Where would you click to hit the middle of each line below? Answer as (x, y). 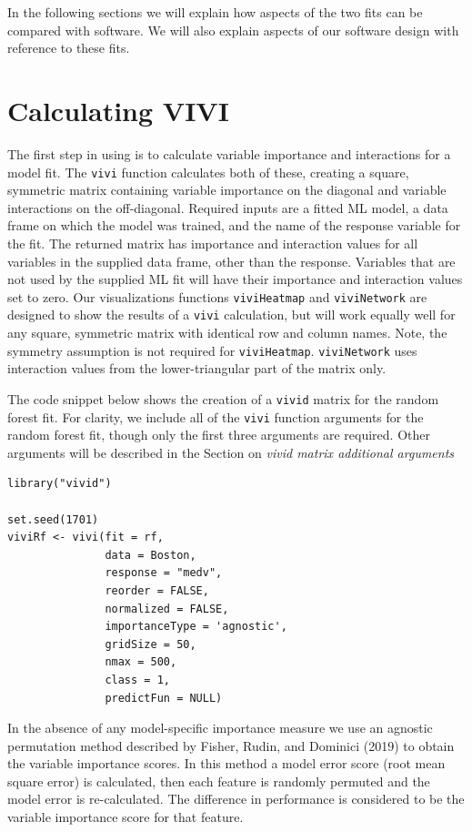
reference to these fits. (69, 48)
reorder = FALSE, (157, 590)
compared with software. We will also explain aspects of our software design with (233, 30)
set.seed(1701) (53, 519)
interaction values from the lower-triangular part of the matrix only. (197, 368)
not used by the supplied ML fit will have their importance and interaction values (235, 279)
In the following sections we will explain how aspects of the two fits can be (215, 12)
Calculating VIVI (118, 110)
